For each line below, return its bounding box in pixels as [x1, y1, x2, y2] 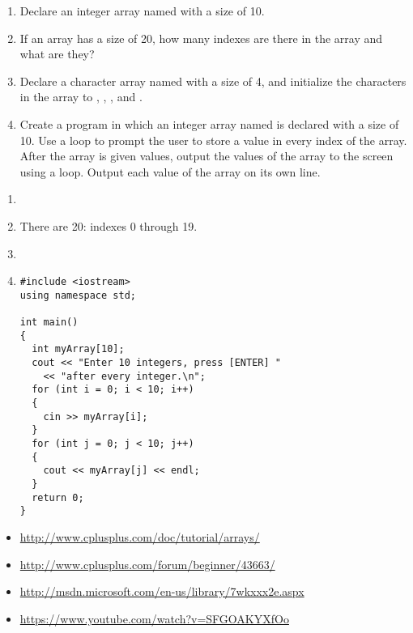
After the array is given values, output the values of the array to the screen [19, 147, 394, 164]
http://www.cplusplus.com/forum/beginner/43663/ [19, 555, 275, 572]
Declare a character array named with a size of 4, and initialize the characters [19, 72, 407, 89]
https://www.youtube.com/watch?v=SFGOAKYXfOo [19, 610, 289, 627]
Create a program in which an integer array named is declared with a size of [19, 115, 399, 132]
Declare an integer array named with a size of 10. [19, 2, 265, 19]
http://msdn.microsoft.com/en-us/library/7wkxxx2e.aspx [19, 583, 304, 600]
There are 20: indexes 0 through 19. [19, 217, 198, 234]
